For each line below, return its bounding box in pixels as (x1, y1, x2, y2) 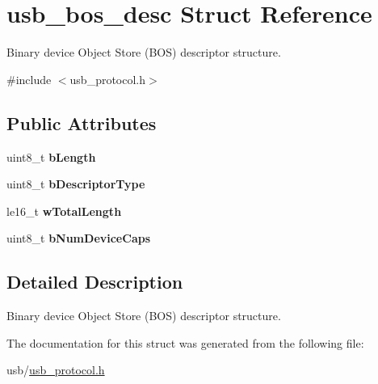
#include (6, 70, 52, 87)
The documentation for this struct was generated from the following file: (6, 334, 364, 351)
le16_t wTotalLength (6, 202, 122, 219)
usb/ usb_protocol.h (6, 361, 105, 378)
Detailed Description (6, 269, 183, 294)
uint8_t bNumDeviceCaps (6, 230, 151, 247)
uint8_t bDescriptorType (6, 175, 145, 192)
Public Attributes (6, 110, 157, 135)
